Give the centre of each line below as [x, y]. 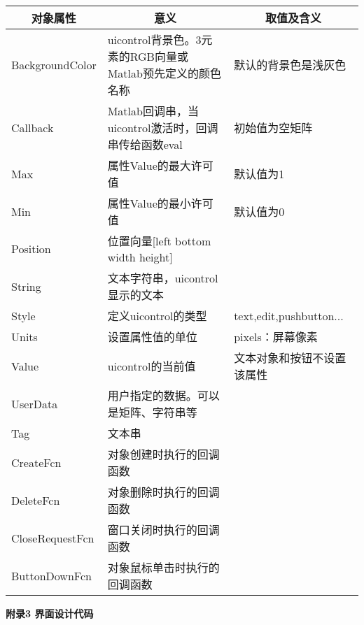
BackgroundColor [54, 64]
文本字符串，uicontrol [163, 278]
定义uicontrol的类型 [157, 316]
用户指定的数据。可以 [163, 395]
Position [31, 249]
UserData [35, 403]
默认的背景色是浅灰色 [290, 65]
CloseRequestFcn [53, 538]
